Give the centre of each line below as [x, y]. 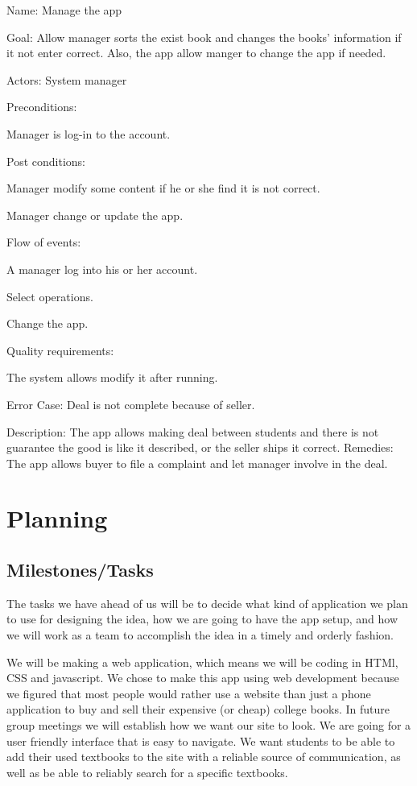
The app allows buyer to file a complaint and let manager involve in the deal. [197, 463]
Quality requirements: [60, 350]
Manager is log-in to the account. [89, 133]
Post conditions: [46, 161]
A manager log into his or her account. [102, 269]
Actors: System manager [67, 79]
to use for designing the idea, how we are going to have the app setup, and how [202, 619]
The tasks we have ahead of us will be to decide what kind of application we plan [207, 603]
